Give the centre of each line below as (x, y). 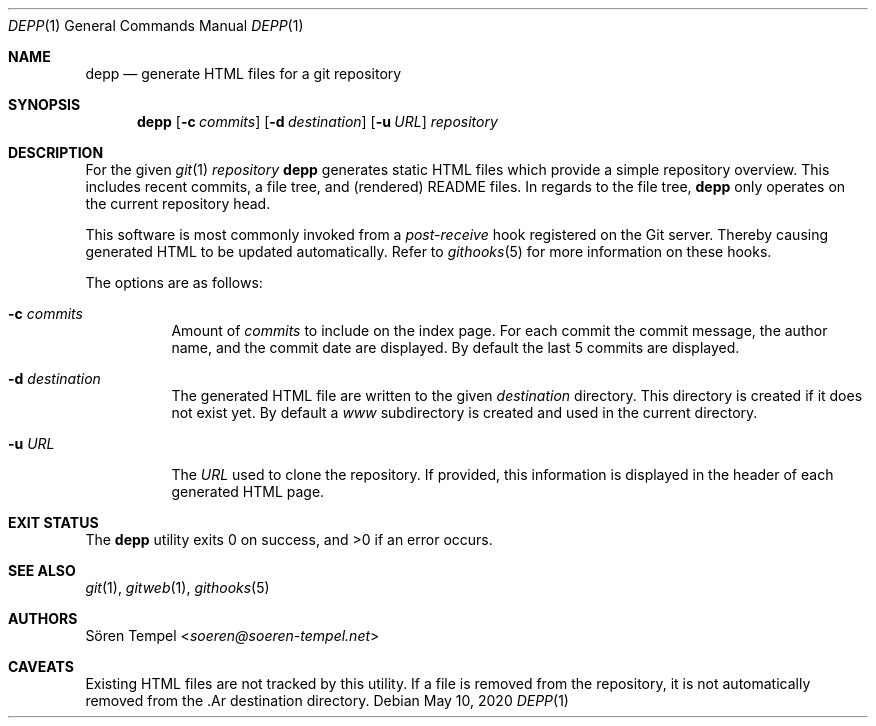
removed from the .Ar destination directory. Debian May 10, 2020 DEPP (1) (327, 700)
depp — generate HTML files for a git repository (243, 73)
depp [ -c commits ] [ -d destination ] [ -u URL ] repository (317, 121)
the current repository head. (178, 203)
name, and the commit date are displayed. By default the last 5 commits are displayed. (455, 347)
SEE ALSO (42, 570)
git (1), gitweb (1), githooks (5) (177, 587)
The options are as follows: (174, 282)
